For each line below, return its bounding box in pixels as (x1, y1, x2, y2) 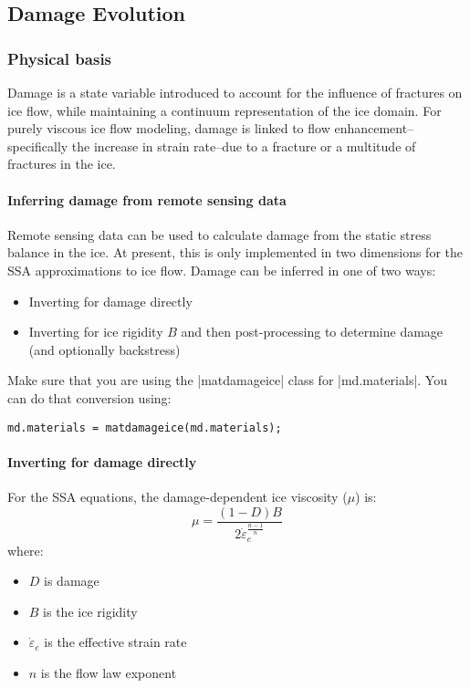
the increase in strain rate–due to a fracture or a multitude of (71, 136, 416, 155)
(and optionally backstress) (28, 339, 181, 359)
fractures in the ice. (7, 154, 116, 173)
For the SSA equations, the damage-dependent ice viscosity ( (7, 486, 348, 506)
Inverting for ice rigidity (28, 322, 163, 341)
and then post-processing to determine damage (181, 322, 444, 341)
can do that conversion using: (7, 388, 172, 407)
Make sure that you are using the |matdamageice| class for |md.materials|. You (7, 370, 447, 390)
